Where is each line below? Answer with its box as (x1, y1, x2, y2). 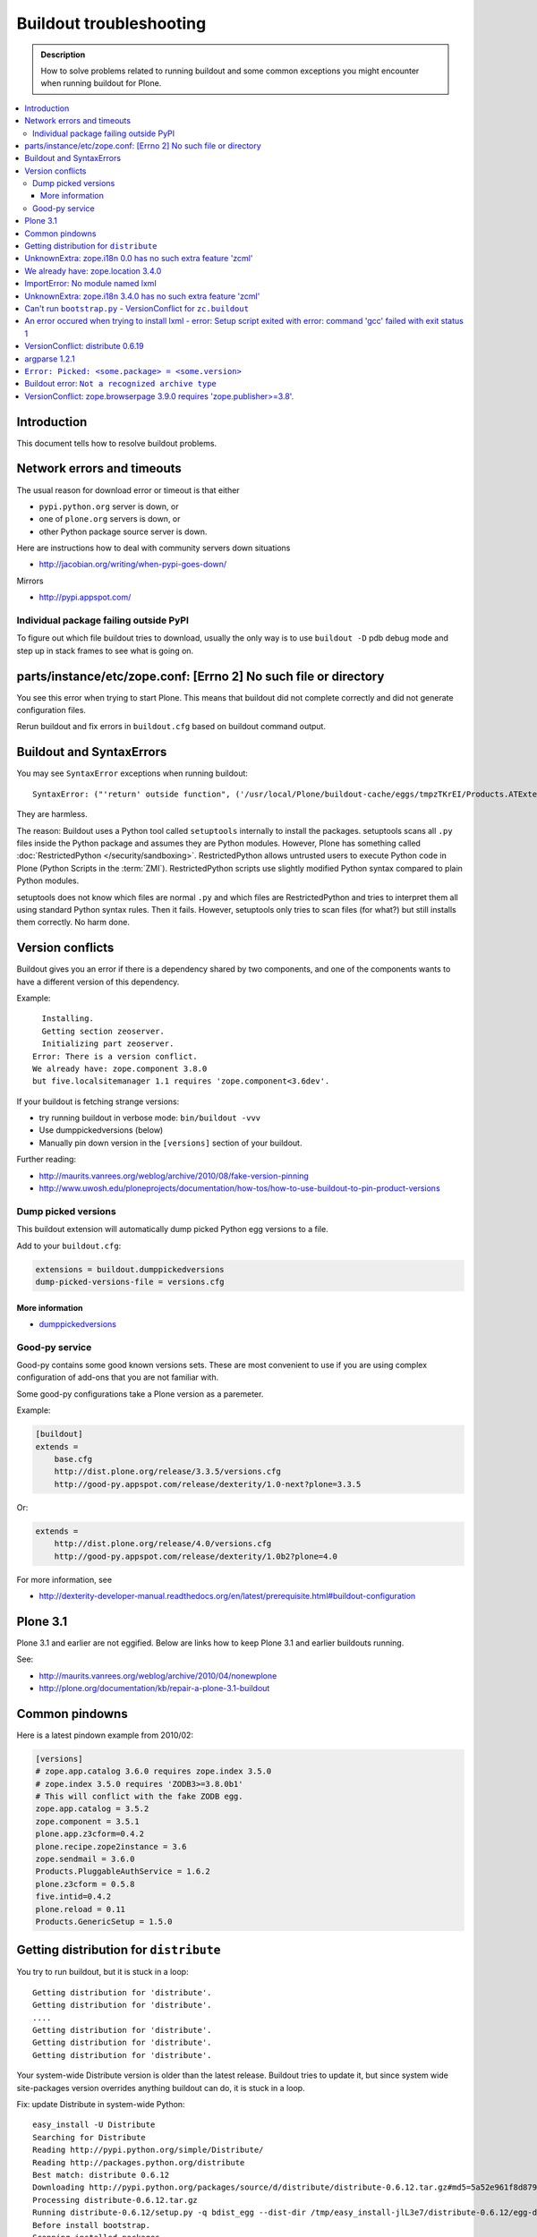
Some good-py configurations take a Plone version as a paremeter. (16, 1388, 264, 1399)
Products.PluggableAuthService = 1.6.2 (35, 1867, 210, 1876)
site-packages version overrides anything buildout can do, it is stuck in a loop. (16, 2082, 305, 2093)
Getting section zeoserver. (41, 1025, 166, 1036)
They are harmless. (16, 809, 89, 820)
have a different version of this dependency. (16, 976, 180, 987)
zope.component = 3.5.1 (35, 1816, 141, 1826)
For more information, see (16, 1574, 112, 1585)
